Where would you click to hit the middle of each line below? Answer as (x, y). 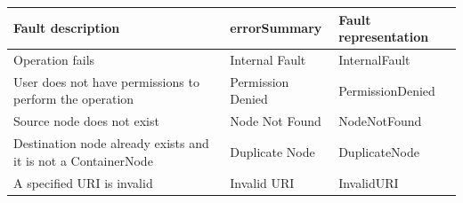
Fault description (67, 28)
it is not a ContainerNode (83, 160)
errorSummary (276, 28)
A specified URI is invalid (83, 182)
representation (384, 37)
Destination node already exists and (111, 143)
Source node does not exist (86, 121)
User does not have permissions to (106, 81)
